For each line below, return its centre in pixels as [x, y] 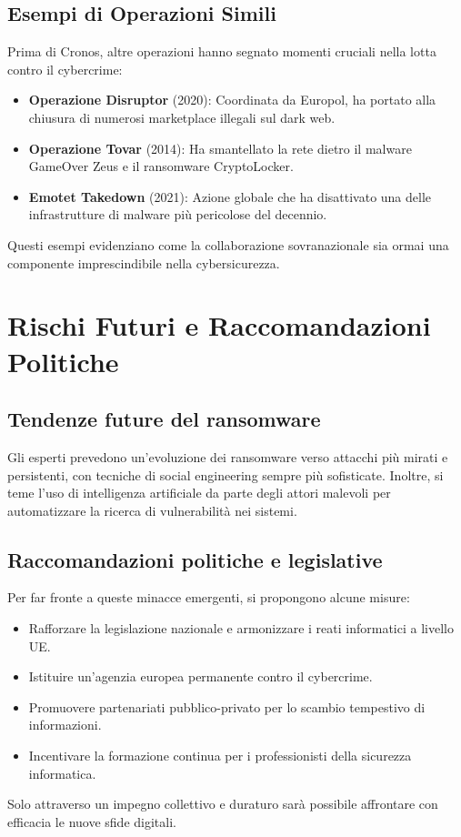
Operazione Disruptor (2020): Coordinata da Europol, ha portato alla [232, 100]
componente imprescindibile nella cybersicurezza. [144, 262]
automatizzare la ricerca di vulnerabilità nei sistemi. [152, 510]
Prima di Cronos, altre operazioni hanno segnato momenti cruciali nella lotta [222, 51]
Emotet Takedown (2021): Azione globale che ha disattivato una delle [230, 196]
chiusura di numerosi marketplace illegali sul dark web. [182, 117]
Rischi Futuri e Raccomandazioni [219, 325]
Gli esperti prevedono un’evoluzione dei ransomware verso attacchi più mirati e [228, 456]
